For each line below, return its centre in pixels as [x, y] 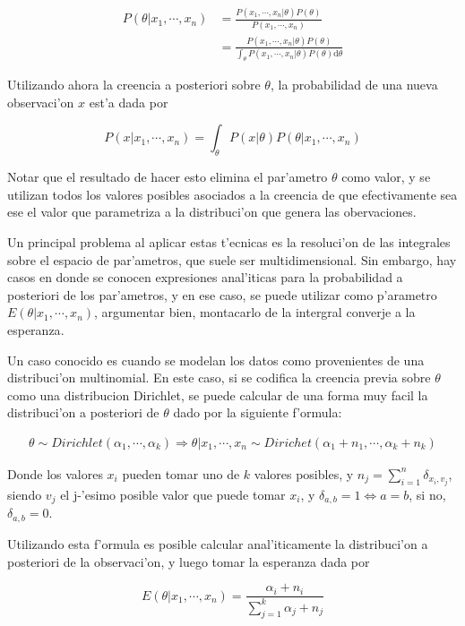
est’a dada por [129, 102]
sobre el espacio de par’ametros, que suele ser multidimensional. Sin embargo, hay [232, 259]
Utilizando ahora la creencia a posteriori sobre [134, 85]
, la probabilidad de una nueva [354, 85]
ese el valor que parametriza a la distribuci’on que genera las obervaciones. [212, 212]
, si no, [427, 495]
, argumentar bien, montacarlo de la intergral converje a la [255, 312]
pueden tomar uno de [181, 473]
